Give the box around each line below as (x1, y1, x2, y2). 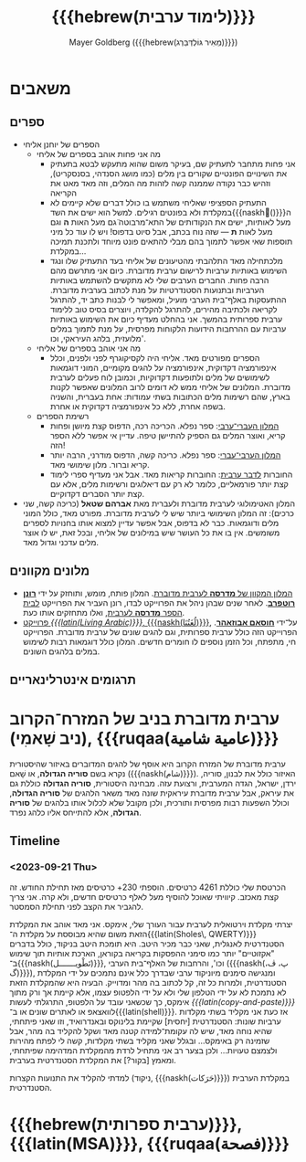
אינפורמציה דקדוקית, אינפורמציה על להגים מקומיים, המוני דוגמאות (49, 362, 277, 373)
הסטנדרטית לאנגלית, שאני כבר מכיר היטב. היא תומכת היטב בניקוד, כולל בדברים (9, 938, 285, 949)
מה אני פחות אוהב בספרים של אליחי (36, 148, 162, 159)
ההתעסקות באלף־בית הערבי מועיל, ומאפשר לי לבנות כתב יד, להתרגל (49, 294, 287, 305)
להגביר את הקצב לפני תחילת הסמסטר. (9, 901, 144, 912)
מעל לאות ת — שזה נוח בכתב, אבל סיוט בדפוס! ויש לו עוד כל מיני (49, 226, 273, 237)
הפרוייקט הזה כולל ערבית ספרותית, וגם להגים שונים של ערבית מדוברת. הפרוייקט (22, 626, 298, 637)
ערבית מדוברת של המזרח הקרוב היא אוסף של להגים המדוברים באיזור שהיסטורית (9, 758, 286, 769)
